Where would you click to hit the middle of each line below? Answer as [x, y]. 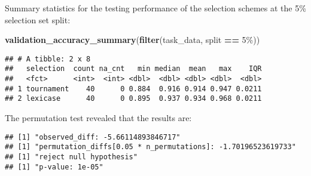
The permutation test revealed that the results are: [98, 118]
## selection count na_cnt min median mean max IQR [133, 69]
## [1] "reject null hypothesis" [71, 157]
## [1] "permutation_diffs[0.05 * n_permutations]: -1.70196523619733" [150, 147]
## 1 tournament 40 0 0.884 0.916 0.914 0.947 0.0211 [133, 89]
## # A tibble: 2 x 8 [48, 59]
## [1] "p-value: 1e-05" [54, 167]
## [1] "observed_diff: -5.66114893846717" [93, 137]
